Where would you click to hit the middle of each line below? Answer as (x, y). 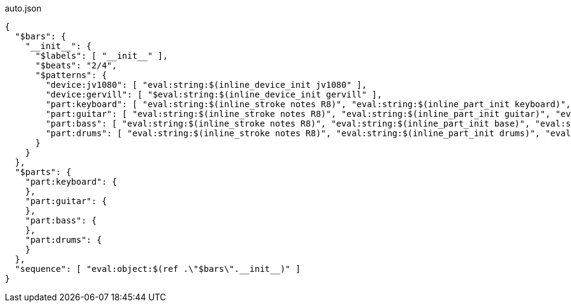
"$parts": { (43, 172)
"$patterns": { (71, 75)
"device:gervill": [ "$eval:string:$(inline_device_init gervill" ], (214, 94)
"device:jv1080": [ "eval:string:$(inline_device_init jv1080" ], (206, 85)
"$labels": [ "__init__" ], (102, 56)
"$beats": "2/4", (76, 65)
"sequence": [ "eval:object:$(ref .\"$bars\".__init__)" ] (158, 269)
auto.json (23, 8)
